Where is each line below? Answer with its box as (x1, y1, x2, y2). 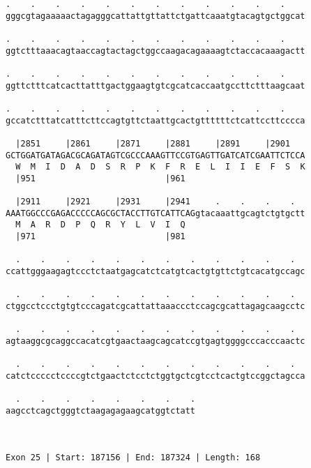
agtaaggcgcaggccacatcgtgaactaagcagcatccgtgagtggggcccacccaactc (6, 336, 305, 347)
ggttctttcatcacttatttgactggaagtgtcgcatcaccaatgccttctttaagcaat (6, 80, 305, 91)
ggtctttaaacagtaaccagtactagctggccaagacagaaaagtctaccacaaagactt (6, 45, 305, 56)
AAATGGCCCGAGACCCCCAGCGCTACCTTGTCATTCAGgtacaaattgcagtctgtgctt (6, 208, 305, 218)
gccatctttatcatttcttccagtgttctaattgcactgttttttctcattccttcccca (6, 115, 305, 126)
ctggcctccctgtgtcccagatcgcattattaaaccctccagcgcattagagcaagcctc (6, 301, 305, 312)
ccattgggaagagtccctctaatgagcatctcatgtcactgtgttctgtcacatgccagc (6, 266, 305, 277)
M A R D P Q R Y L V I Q (15, 220, 185, 230)
